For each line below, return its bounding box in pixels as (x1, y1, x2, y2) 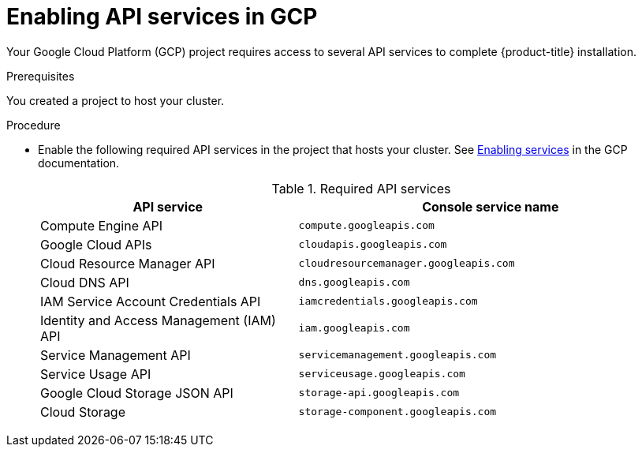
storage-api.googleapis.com (298, 387, 460, 399)
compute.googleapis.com (298, 219, 435, 232)
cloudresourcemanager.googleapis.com (298, 257, 515, 270)
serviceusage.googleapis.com (298, 368, 465, 380)
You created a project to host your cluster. (6, 93, 225, 107)
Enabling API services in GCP (6, 3, 318, 30)
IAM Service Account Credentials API (40, 293, 261, 309)
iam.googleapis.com (298, 322, 410, 335)
